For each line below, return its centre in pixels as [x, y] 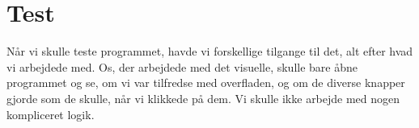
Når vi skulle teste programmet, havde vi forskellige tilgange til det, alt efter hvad [210, 51]
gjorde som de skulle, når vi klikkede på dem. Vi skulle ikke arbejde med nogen [203, 98]
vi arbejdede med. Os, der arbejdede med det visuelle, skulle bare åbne [182, 66]
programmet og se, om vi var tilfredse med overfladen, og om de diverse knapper [206, 83]
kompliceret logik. [51, 114]
